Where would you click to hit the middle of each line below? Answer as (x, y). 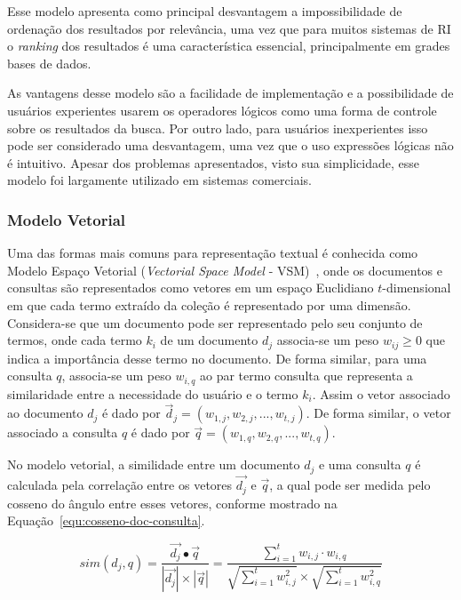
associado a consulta (63, 432)
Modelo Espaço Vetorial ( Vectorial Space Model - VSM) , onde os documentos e (225, 270)
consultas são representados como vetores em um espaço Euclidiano (191, 288)
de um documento (209, 340)
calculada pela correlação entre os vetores (120, 485)
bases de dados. (49, 63)
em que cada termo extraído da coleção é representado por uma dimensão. (209, 304)
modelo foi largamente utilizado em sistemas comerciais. (159, 180)
